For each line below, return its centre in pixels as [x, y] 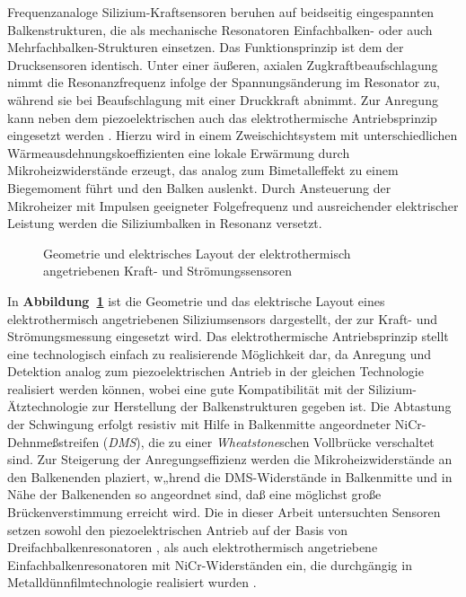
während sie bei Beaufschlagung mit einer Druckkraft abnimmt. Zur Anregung [223, 99]
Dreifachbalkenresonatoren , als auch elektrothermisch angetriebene [193, 547]
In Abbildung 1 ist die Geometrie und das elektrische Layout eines [196, 300]
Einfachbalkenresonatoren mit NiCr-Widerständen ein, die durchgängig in [210, 564]
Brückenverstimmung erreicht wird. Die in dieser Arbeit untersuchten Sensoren [224, 512]
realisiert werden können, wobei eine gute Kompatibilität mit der [186, 388]
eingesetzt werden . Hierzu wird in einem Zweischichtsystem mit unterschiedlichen [233, 135]
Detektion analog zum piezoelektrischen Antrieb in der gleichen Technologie [215, 371]
